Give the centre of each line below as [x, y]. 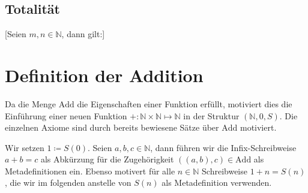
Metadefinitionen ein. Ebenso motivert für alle [90, 171]
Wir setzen [25, 147]
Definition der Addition [104, 75]
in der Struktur [211, 115]
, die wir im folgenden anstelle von [68, 183]
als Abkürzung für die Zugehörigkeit [107, 159]
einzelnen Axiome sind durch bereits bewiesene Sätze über [112, 127]
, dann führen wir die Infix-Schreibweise [223, 147]
